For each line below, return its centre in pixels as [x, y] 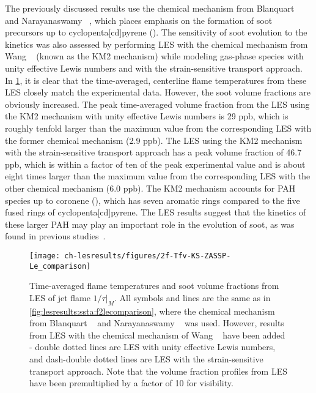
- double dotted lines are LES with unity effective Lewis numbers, [152, 347]
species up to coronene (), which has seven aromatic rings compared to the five [152, 200]
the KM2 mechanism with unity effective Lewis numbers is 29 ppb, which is [147, 116]
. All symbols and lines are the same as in [192, 297]
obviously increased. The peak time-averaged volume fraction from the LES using [157, 104]
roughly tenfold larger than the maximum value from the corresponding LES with [158, 128]
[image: [45, 256]
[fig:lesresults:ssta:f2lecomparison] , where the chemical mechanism [152, 311]
